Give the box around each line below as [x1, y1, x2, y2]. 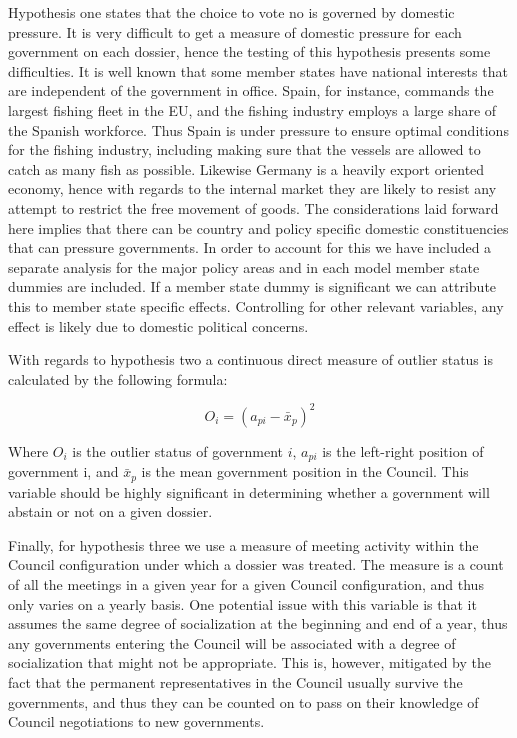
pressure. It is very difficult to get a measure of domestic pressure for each [8, 21, 462, 42]
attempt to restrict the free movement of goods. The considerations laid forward [8, 197, 499, 218]
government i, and [8, 461, 119, 482]
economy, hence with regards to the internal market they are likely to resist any [8, 178, 497, 199]
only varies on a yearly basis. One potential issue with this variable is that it [8, 593, 477, 614]
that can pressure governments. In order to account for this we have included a [8, 237, 492, 258]
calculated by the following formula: [8, 368, 228, 389]
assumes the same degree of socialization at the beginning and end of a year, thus [8, 613, 508, 634]
